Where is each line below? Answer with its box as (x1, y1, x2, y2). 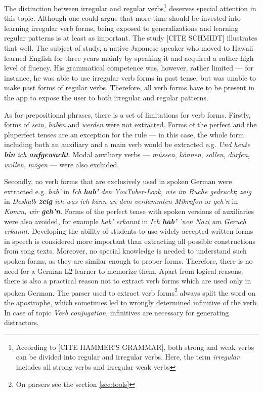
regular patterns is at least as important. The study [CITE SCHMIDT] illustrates (4, 32, 257, 43)
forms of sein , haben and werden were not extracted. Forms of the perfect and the (4, 119, 257, 130)
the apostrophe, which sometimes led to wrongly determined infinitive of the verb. (4, 297, 258, 307)
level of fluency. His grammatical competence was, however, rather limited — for (4, 62, 254, 73)
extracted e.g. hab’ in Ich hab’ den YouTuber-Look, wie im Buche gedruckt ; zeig (4, 186, 251, 196)
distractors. (4, 317, 39, 328)
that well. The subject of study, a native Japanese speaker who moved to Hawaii (4, 43, 253, 53)
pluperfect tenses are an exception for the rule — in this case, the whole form (4, 129, 244, 139)
